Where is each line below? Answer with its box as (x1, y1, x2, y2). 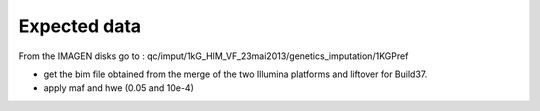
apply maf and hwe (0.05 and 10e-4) (43, 82, 194, 94)
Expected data (18, 15, 142, 37)
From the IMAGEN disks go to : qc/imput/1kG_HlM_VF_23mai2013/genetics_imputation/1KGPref (18, 50, 409, 62)
